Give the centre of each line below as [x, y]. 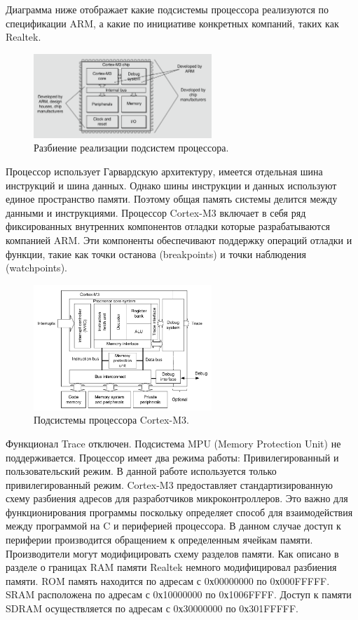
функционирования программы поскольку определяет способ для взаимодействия [179, 512]
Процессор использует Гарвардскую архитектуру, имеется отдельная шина [164, 171]
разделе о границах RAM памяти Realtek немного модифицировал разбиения [171, 567]
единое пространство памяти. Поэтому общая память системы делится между [172, 199]
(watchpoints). [36, 268]
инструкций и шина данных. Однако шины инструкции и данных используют [171, 185]
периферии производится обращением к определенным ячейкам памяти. [159, 540]
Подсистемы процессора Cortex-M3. [111, 420]
